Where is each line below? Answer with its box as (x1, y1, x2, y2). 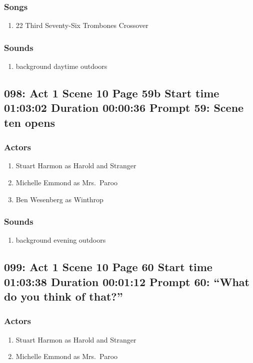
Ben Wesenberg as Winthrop (15, 194, 103, 204)
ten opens (4, 114, 55, 130)
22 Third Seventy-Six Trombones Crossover (15, 20, 148, 30)
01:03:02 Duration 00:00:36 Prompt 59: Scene (4, 100, 244, 115)
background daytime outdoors (15, 61, 107, 71)
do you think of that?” (4, 289, 123, 304)
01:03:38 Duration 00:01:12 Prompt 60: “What (4, 274, 249, 289)
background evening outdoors (15, 235, 106, 245)
